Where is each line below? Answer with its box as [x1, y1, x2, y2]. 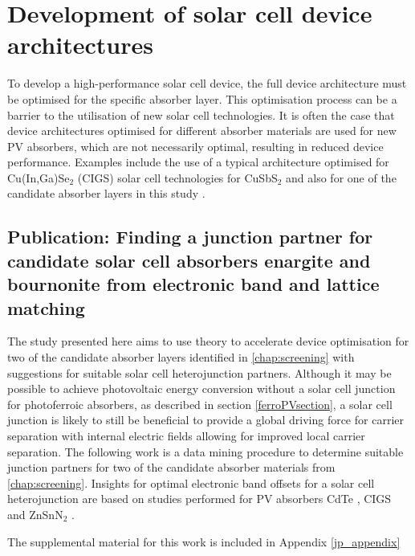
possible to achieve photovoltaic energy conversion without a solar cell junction [7, 380, 396, 397]
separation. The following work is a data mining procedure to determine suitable [7, 443, 404, 460]
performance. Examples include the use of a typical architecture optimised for [7, 153, 389, 170]
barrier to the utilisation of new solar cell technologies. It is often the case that [7, 106, 395, 123]
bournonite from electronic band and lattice [7, 272, 380, 296]
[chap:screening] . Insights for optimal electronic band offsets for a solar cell [7, 474, 375, 491]
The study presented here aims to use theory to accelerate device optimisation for [7, 333, 409, 350]
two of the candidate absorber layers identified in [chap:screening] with [7, 349, 355, 366]
